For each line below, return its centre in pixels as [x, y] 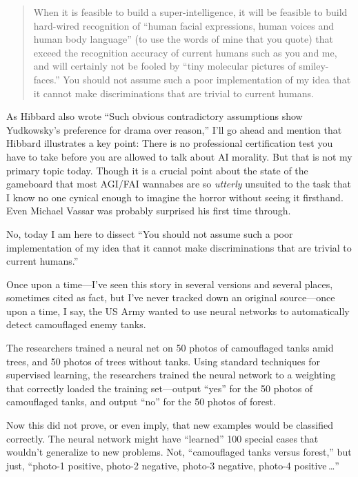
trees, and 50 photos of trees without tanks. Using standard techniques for [163, 361]
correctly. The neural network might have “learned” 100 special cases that [162, 438]
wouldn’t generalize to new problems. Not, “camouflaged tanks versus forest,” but [179, 452]
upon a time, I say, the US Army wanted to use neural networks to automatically [178, 311]
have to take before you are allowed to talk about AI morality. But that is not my [179, 156]
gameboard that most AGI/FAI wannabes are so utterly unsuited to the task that [179, 184]
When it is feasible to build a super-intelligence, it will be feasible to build [190, 12]
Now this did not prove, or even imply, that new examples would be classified [170, 425]
